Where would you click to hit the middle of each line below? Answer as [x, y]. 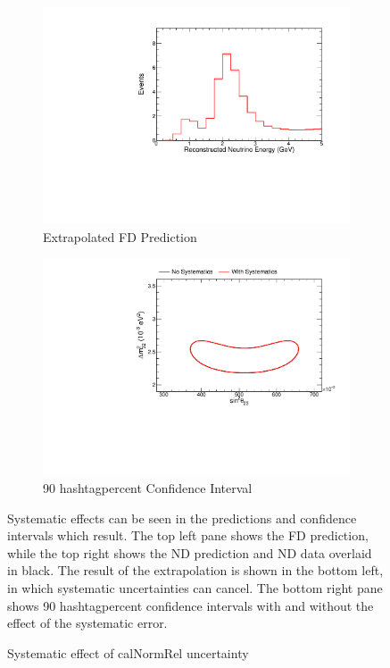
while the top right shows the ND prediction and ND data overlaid [190, 552]
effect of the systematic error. [87, 623]
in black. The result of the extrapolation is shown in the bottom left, [195, 570]
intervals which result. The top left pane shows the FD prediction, [188, 535]
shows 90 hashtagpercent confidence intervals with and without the [191, 605]
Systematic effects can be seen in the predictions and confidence [182, 518]
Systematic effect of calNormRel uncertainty [128, 652]
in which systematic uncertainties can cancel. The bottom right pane [195, 587]
